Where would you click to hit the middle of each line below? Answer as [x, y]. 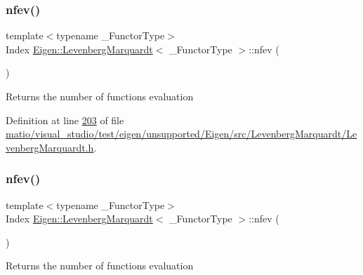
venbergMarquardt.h [50, 147]
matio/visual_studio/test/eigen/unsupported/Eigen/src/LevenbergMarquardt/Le [181, 134]
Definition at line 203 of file [65, 120]
